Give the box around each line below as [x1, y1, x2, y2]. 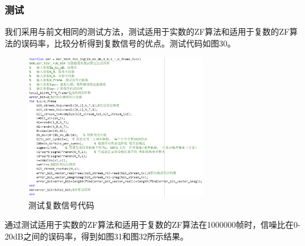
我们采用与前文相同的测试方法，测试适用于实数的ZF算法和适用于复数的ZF [5, 25, 290, 38]
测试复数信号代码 [28, 198, 94, 211]
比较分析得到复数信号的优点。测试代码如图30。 [54, 36, 236, 49]
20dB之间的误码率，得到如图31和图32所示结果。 [5, 230, 188, 242]
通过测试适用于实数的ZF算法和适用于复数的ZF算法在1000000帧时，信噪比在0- [5, 218, 301, 231]
